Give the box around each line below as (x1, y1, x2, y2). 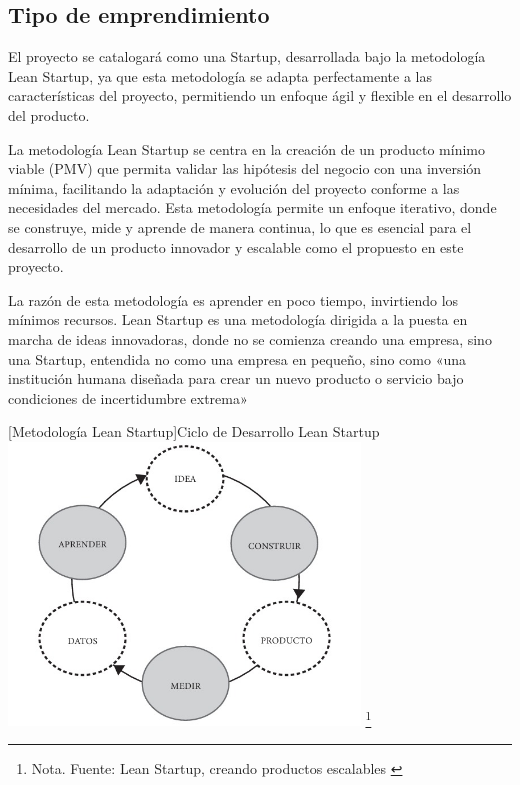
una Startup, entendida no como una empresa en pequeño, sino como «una (8, 348, 466, 369)
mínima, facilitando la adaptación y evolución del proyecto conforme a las (8, 177, 460, 198)
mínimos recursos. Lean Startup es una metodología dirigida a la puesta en (8, 309, 468, 330)
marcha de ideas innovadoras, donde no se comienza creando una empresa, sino (8, 328, 492, 349)
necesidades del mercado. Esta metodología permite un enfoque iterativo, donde (8, 197, 497, 218)
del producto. (8, 104, 90, 125)
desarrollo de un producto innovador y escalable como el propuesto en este (8, 236, 464, 257)
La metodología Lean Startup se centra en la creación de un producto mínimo (8, 138, 486, 159)
